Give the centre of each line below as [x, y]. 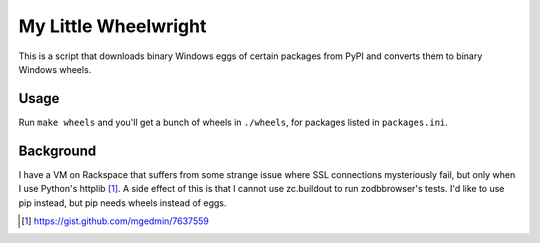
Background [57, 150]
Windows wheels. [55, 69]
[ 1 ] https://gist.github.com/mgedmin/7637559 [115, 221]
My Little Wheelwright [112, 26]
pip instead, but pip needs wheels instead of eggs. [122, 202]
